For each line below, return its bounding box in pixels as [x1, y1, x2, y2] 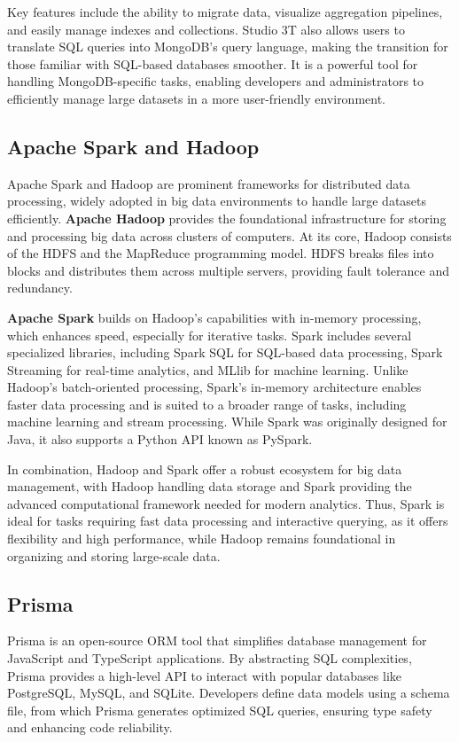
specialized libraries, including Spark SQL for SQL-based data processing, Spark [7, 343, 443, 362]
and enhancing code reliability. [7, 718, 173, 737]
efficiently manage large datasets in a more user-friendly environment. [7, 89, 386, 107]
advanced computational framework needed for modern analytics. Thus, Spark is [7, 494, 445, 512]
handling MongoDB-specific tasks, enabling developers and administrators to [7, 72, 424, 90]
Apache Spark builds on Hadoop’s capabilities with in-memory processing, [7, 308, 422, 326]
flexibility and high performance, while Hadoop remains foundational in [7, 529, 396, 548]
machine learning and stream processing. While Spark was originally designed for [7, 412, 447, 431]
